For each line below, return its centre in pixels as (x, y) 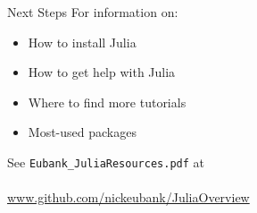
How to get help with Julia (102, 72)
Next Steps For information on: (93, 12)
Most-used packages (82, 132)
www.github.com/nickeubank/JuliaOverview (128, 197)
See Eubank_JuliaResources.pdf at (106, 162)
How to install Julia (82, 42)
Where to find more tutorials (107, 102)
